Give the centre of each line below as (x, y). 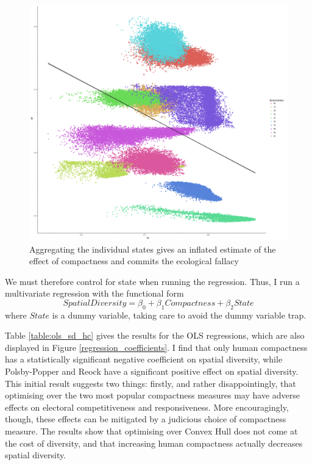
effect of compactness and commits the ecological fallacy (134, 261)
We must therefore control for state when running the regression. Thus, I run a (152, 281)
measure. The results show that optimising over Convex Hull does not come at (151, 431)
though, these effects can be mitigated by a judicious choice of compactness (146, 419)
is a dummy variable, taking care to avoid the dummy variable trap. (179, 315)
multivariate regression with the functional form (94, 293)
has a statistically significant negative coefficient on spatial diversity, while (144, 359)
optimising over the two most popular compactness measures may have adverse (153, 395)
